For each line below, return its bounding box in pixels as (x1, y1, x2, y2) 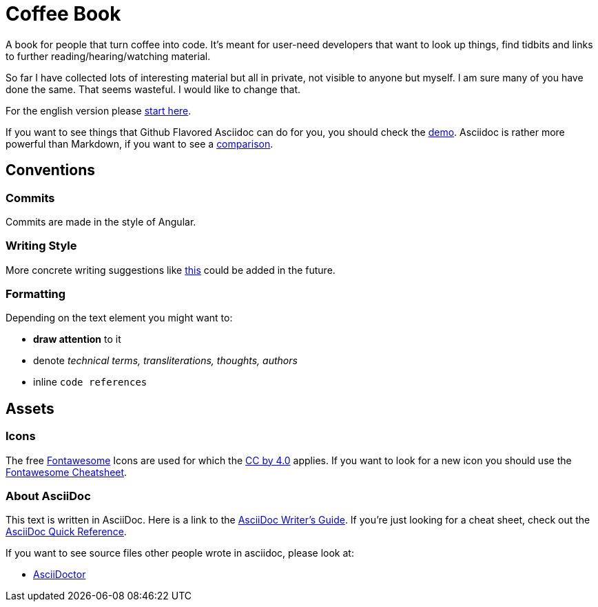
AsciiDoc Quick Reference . (6, 526, 127, 538)
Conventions (6, 161, 96, 179)
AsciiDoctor (33, 568, 86, 581)
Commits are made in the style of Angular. (6, 215, 196, 228)
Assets (6, 399, 54, 417)
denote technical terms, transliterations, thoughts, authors (33, 355, 298, 367)
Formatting (6, 287, 66, 301)
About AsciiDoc (6, 489, 91, 504)
